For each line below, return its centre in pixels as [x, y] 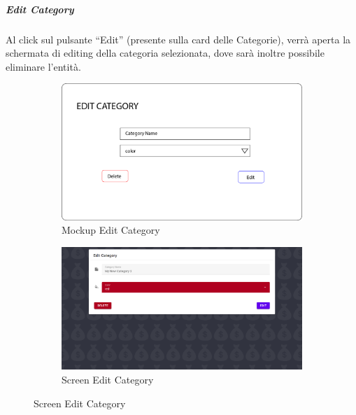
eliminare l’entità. [43, 66]
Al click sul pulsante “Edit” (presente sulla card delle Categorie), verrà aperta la [178, 39]
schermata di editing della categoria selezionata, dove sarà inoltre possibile [165, 53]
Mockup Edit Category [111, 230]
